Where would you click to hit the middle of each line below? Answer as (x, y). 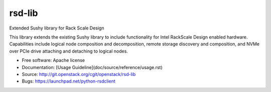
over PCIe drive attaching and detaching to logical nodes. (69, 51)
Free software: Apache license (53, 60)
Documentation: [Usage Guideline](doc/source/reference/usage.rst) (92, 67)
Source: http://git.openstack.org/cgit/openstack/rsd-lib (79, 74)
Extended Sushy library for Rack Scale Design (57, 28)
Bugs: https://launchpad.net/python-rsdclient (69, 81)
